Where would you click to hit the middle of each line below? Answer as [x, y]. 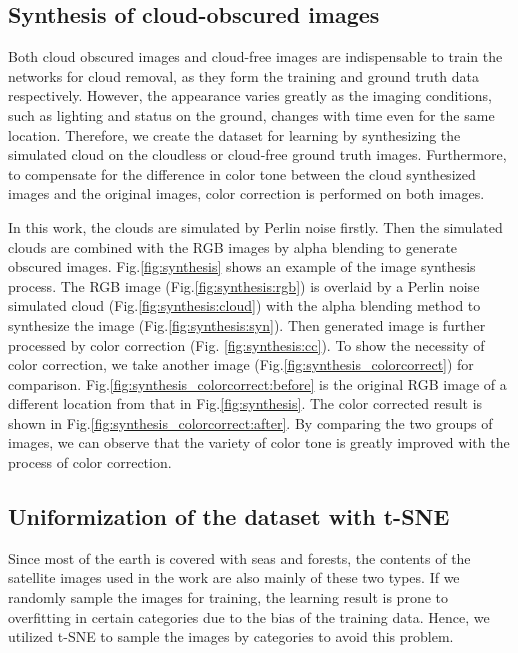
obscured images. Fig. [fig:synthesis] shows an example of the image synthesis [242, 266]
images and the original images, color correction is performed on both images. [246, 193]
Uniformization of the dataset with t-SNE [229, 516]
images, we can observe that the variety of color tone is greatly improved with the [259, 442]
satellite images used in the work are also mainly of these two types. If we [234, 577]
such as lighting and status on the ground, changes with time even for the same [251, 114]
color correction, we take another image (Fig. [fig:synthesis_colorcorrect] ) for [241, 364]
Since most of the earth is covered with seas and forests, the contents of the [239, 557]
